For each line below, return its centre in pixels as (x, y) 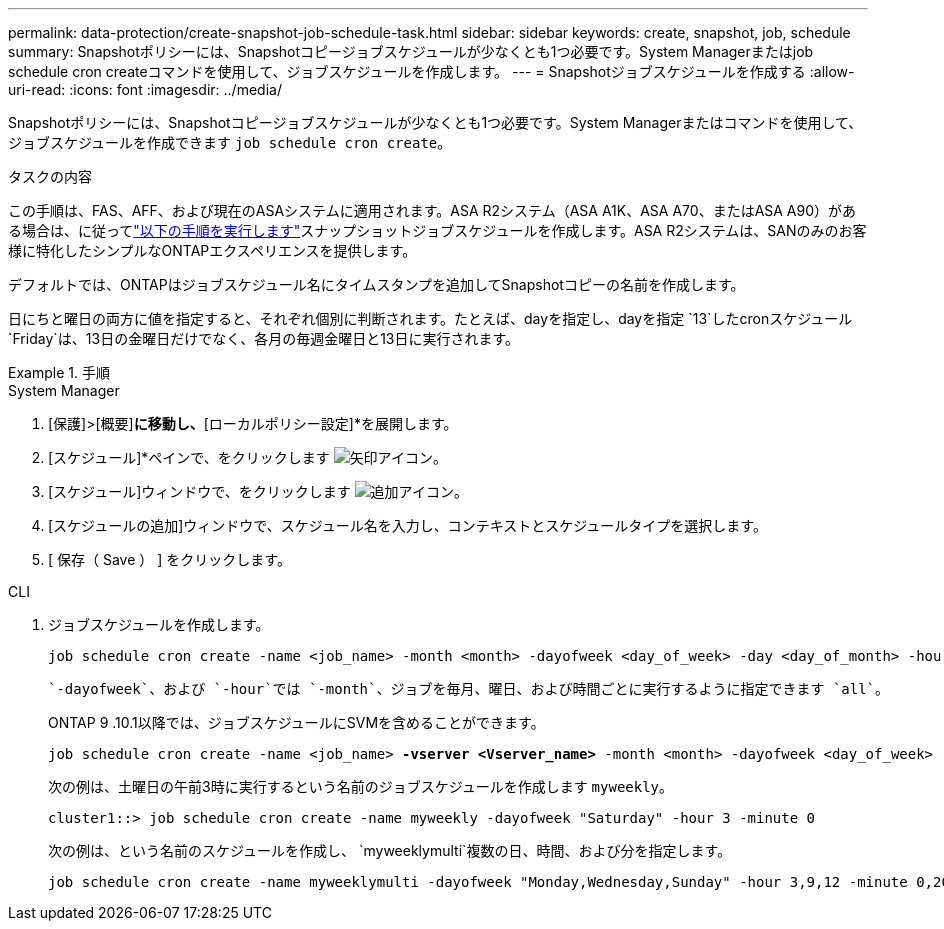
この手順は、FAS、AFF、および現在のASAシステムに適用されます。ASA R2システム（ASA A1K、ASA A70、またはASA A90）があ (432, 210)
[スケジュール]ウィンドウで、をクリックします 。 (258, 491)
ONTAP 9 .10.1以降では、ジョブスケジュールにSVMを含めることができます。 (296, 722)
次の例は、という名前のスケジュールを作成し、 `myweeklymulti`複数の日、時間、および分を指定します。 (390, 850)
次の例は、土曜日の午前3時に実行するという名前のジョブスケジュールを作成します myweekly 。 (361, 786)
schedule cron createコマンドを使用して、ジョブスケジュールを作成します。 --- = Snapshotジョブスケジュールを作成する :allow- (431, 71)
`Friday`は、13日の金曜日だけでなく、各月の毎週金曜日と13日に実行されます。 (264, 338)
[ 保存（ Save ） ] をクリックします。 (169, 559)
